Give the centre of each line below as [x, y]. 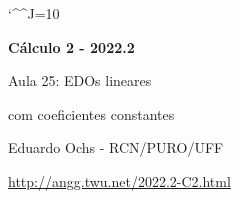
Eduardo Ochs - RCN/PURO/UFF [116, 147]
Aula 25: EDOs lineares [80, 80]
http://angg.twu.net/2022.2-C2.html [119, 180]
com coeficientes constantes [91, 113]
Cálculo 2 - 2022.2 [71, 46]
